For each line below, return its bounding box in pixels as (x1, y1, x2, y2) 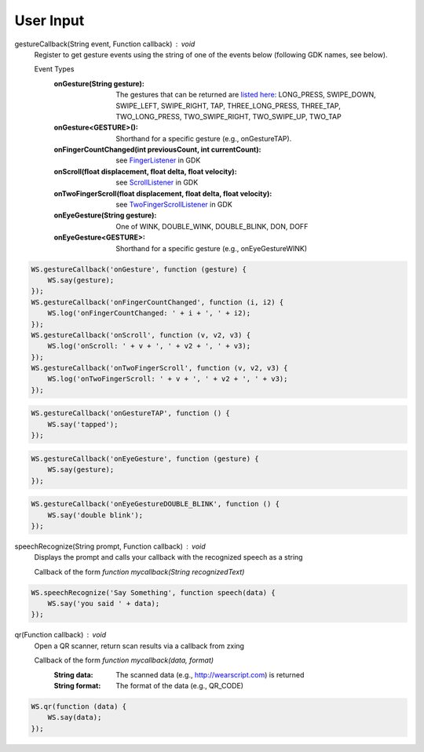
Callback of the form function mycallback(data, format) (34, 655, 214, 665)
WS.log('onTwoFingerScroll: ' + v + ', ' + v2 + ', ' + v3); (47, 374, 288, 384)
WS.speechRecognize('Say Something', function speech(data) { (31, 588, 276, 597)
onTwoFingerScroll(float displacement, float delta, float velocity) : (53, 188, 272, 198)
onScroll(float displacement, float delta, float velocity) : (53, 166, 237, 176)
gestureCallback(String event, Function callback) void (14, 39, 196, 49)
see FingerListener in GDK (115, 155, 201, 165)
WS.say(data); (47, 713, 102, 722)
